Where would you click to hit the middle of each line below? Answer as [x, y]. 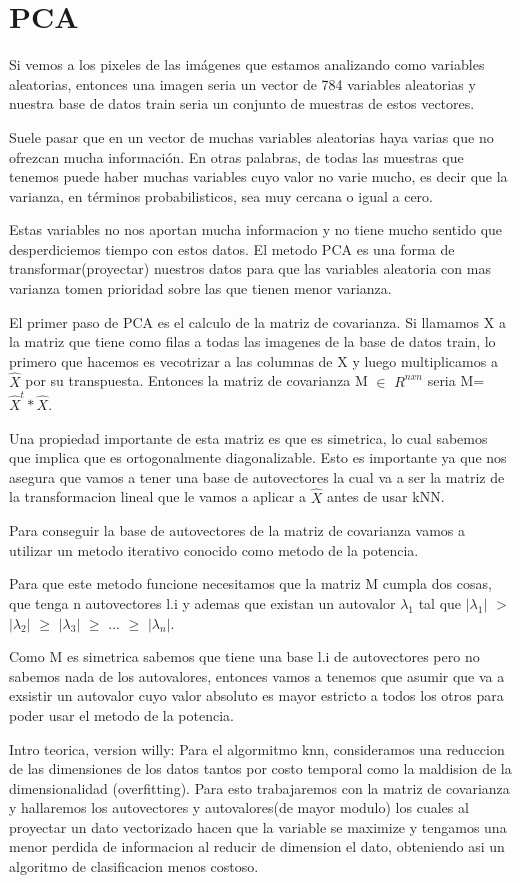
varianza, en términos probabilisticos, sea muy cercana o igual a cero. [221, 195]
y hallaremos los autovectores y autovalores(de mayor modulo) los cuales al [239, 807]
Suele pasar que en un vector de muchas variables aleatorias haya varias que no [251, 136]
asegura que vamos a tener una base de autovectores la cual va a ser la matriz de [257, 476]
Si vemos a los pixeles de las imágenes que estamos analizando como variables [247, 64]
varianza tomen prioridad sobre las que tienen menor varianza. [200, 288]
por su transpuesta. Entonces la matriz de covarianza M [196, 380]
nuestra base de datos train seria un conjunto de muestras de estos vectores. [242, 103]
